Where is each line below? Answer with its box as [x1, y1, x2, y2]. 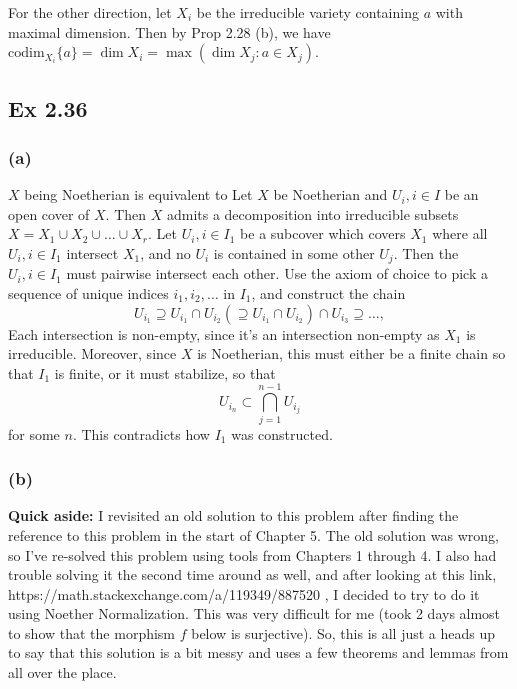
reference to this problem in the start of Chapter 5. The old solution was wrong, [8, 524, 499, 545]
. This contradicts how [72, 423, 210, 444]
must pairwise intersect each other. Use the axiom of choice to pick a [66, 263, 488, 284]
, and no [140, 242, 191, 263]
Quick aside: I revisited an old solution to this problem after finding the [8, 505, 459, 526]
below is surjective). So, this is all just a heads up [191, 622, 496, 643]
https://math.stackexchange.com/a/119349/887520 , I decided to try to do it [8, 583, 480, 604]
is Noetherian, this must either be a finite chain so [197, 343, 506, 364]
